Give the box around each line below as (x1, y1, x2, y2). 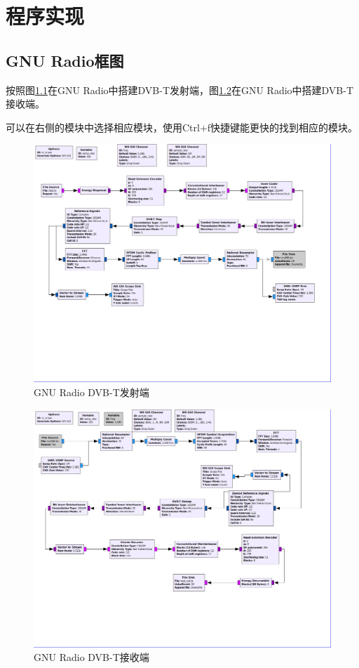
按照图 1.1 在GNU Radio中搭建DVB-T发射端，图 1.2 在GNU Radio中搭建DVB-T (6, 82, 354, 97)
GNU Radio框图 (6, 49, 124, 71)
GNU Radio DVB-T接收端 (34, 650, 149, 664)
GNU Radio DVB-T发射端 (34, 385, 149, 400)
